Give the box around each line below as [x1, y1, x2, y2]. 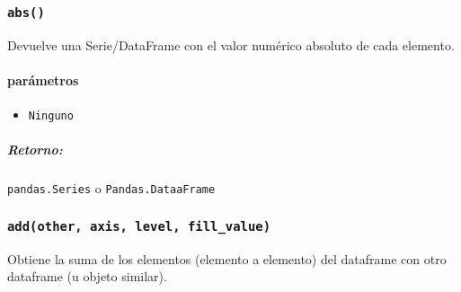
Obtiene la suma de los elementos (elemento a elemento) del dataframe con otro [7, 249, 447, 268]
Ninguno [28, 110, 74, 123]
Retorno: [7, 140, 63, 159]
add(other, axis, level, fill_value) [7, 218, 271, 234]
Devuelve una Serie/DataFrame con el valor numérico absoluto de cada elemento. [7, 35, 455, 54]
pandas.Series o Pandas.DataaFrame [7, 179, 216, 198]
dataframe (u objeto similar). [7, 267, 167, 286]
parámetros [7, 70, 79, 89]
